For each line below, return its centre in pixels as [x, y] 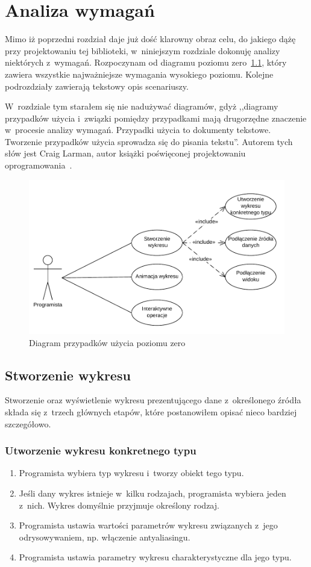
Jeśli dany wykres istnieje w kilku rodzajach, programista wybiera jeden [152, 493]
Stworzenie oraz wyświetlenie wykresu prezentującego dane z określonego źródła [153, 400]
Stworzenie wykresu [68, 375]
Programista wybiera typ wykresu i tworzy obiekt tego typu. [131, 473]
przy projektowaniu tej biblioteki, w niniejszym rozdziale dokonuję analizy [143, 50]
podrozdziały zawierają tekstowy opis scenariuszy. [97, 86]
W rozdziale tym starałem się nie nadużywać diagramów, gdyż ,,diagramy [142, 106]
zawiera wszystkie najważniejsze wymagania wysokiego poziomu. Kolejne [139, 74]
